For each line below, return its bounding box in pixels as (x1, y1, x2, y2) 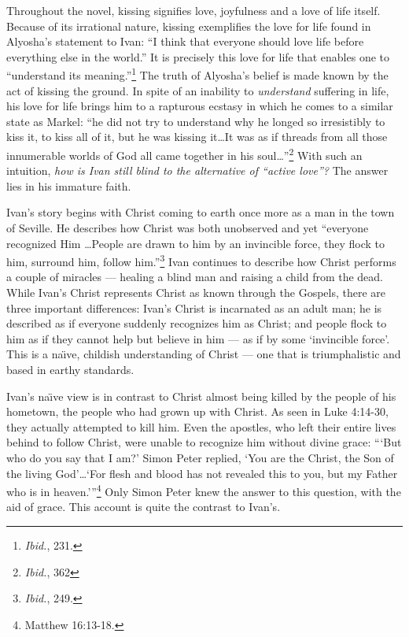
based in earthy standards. (6, 361, 134, 378)
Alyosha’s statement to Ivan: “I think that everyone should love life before (6, 33, 364, 50)
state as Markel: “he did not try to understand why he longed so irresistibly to (6, 113, 385, 129)
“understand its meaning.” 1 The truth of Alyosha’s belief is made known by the (6, 65, 389, 83)
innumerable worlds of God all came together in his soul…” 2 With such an (6, 145, 363, 163)
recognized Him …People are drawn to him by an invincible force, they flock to (6, 235, 385, 251)
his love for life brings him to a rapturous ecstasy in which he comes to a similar (6, 98, 393, 114)
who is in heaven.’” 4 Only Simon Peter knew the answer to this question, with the (6, 481, 401, 499)
